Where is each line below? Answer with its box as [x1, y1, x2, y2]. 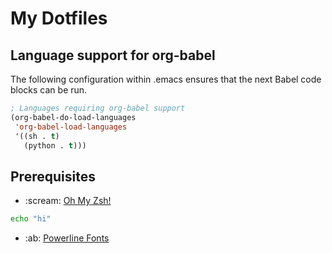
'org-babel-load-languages [14, 122, 128, 132]
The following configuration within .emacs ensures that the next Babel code [10, 73, 322, 85]
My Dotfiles [10, 7, 108, 30]
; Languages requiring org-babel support [10, 103, 186, 113]
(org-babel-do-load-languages [10, 112, 137, 122]
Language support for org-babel [10, 47, 216, 64]
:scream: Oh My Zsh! [24, 195, 112, 207]
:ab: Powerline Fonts [24, 232, 110, 244]
